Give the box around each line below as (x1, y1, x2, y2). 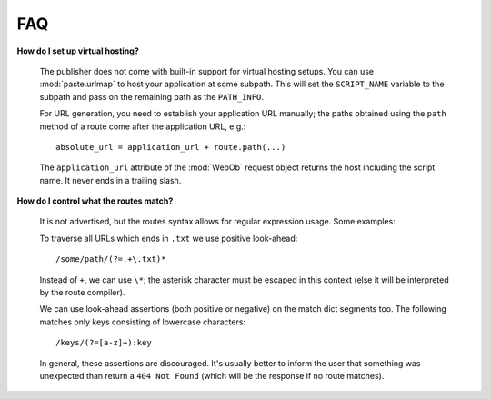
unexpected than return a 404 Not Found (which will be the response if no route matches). (39, 370, 385, 381)
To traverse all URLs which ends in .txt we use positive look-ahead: (39, 233, 298, 244)
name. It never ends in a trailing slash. (39, 175, 182, 185)
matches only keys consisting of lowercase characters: (39, 316, 245, 327)
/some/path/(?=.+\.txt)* (55, 254, 166, 264)
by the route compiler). (39, 287, 125, 298)
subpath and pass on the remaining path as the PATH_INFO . (39, 91, 264, 102)
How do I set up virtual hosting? (16, 45, 140, 56)
